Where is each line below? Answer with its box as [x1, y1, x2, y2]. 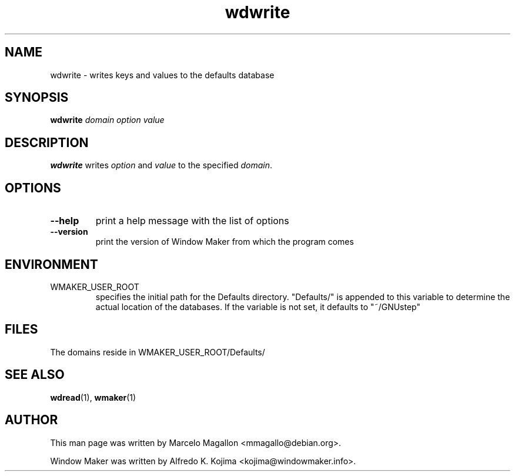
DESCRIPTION [5, 135, 89, 150]
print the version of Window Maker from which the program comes [95, 237, 354, 247]
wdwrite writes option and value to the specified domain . [50, 160, 272, 171]
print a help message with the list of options [95, 215, 289, 227]
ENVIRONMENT [5, 257, 98, 272]
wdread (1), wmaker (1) [50, 392, 136, 402]
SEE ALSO [5, 367, 65, 382]
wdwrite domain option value [50, 115, 165, 125]
